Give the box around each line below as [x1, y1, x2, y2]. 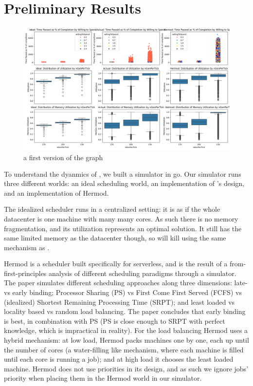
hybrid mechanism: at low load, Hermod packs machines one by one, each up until [4, 335, 249, 345]
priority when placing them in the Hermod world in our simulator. [4, 373, 202, 383]
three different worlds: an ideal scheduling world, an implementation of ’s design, [4, 178, 244, 188]
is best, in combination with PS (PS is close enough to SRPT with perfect [4, 315, 225, 326]
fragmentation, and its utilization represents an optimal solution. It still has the [4, 223, 242, 233]
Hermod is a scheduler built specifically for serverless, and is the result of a [4, 258, 228, 269]
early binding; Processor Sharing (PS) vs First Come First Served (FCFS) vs [12, 287, 242, 297]
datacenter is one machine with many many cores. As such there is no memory [4, 213, 238, 223]
